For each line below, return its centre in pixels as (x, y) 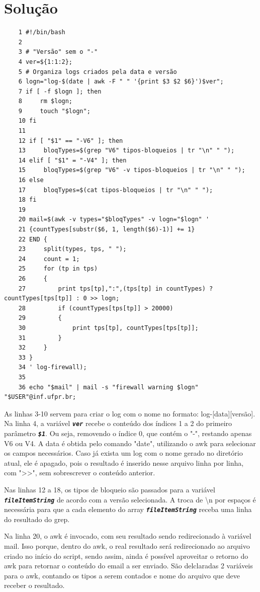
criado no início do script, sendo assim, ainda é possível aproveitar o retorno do (126, 556)
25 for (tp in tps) (58, 269)
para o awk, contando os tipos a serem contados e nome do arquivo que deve (122, 575)
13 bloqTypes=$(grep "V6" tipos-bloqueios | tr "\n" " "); (126, 151)
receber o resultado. (34, 585)
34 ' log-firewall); (53, 367)
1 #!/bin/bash (42, 32)
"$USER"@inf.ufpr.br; (40, 397)
